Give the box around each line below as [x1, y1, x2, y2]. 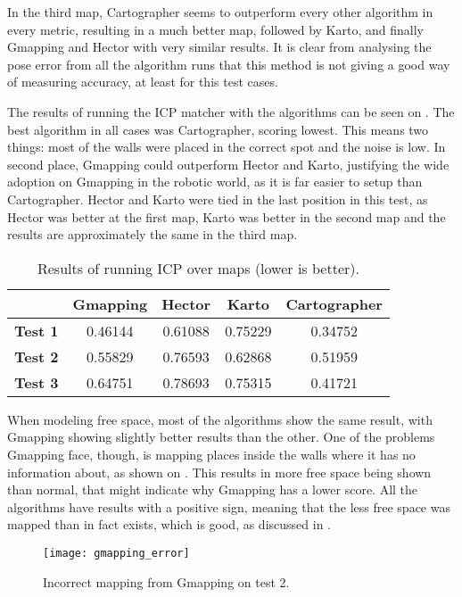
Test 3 [14, 371, 59, 393]
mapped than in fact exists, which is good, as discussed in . [7, 515, 331, 534]
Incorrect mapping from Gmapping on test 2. [43, 572, 290, 591]
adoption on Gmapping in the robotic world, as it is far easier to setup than [7, 172, 423, 191]
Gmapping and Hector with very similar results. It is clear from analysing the [7, 37, 432, 56]
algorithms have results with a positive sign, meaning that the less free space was [7, 497, 450, 516]
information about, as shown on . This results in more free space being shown [7, 462, 432, 481]
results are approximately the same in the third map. [7, 225, 298, 244]
